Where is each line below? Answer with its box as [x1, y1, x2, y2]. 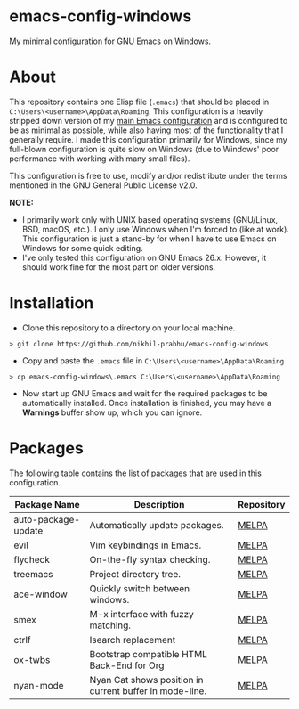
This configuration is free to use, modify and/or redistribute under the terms [9, 170, 287, 181]
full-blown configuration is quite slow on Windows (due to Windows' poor [9, 143, 279, 154]
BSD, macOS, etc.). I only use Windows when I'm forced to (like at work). [21, 224, 289, 234]
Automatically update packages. [89, 518, 224, 531]
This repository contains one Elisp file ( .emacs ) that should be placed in [9, 96, 270, 107]
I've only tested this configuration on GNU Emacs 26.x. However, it [21, 252, 267, 263]
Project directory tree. [89, 567, 181, 580]
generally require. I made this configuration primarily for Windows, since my [9, 134, 287, 144]
